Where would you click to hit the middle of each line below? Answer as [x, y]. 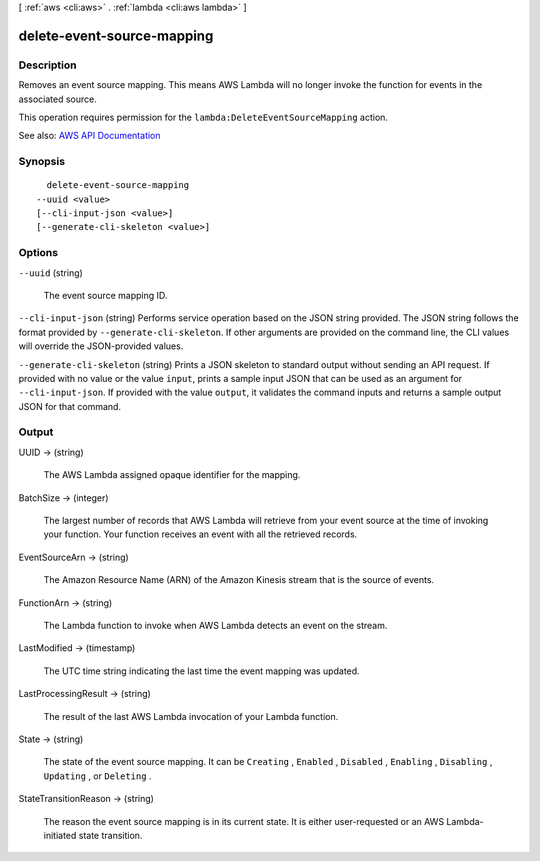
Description [47, 65]
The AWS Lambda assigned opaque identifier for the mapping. [172, 475]
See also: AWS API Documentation [89, 136]
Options [38, 253]
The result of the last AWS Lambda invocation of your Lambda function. [191, 716]
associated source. [57, 99]
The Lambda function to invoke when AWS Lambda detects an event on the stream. [215, 625]
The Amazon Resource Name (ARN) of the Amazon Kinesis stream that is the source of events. [239, 580]
